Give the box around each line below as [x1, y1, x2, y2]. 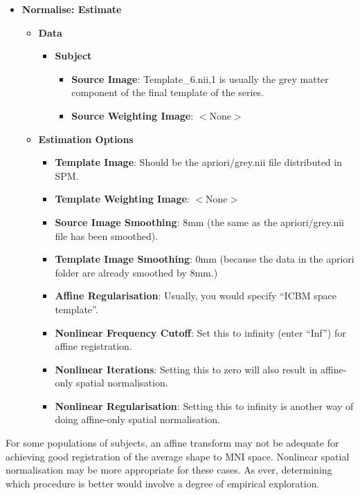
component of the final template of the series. [71, 85, 264, 100]
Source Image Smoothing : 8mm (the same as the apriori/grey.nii [55, 214, 344, 229]
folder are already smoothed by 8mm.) [55, 265, 218, 279]
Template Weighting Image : [55, 192, 190, 206]
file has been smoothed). [55, 228, 159, 243]
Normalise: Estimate [21, 2, 122, 16]
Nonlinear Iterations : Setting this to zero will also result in [55, 362, 318, 376]
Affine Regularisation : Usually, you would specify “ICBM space [55, 288, 336, 303]
